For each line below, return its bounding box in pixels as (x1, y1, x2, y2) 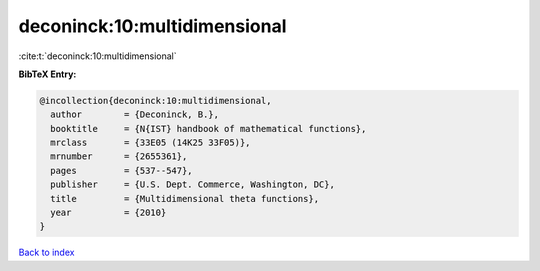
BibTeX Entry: (18, 68, 77, 80)
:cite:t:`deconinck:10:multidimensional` (18, 50, 177, 62)
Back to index (18, 246, 75, 259)
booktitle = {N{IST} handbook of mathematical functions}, (50, 123, 367, 134)
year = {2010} (50, 207, 167, 219)
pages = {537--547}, (50, 165, 194, 176)
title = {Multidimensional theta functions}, (50, 193, 320, 204)
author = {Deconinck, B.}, (50, 109, 220, 120)
